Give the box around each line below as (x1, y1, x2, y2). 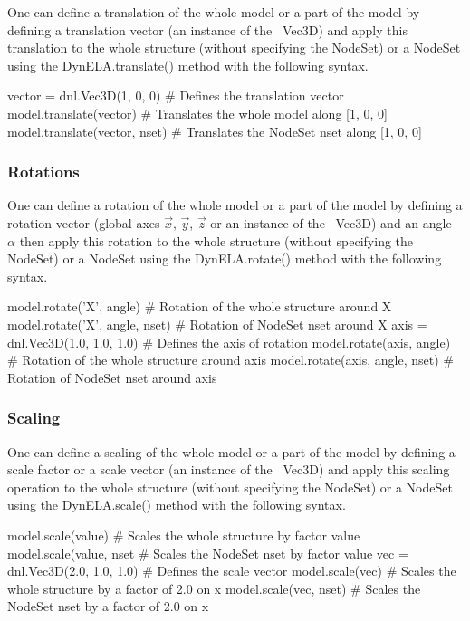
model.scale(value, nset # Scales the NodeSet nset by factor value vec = (7, 543, 408, 562)
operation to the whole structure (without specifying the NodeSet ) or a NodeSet (7, 477, 453, 496)
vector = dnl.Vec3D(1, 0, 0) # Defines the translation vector (7, 86, 344, 105)
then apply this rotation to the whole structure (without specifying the (19, 231, 414, 250)
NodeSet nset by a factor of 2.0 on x (7, 597, 209, 616)
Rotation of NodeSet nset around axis (7, 368, 217, 387)
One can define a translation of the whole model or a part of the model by (7, 3, 420, 21)
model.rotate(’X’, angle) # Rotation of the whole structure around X (7, 297, 392, 316)
